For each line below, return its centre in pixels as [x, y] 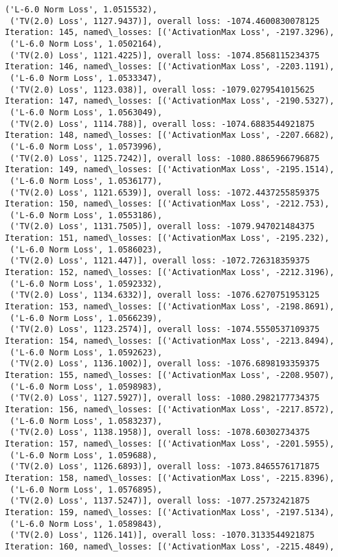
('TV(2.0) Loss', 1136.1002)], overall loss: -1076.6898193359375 [165, 364]
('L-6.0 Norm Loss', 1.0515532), [81, 10]
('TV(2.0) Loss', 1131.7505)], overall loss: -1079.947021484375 [162, 227]
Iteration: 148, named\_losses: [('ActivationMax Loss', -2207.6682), [170, 135]
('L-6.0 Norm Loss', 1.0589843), [86, 524]
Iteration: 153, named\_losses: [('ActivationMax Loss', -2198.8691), [170, 307]
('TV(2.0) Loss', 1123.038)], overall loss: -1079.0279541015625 [162, 90]
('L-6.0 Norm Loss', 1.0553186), [86, 215]
